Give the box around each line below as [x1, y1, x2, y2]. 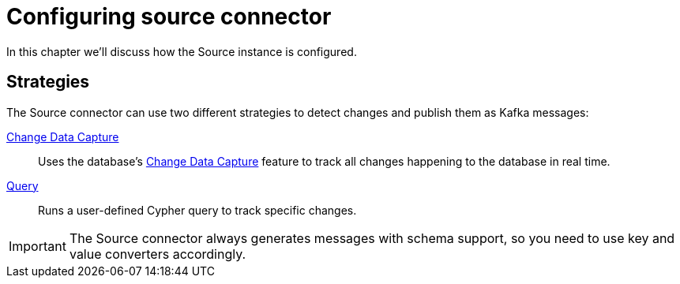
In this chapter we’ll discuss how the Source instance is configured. [6, 44, 357, 58]
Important [9, 237, 66, 254]
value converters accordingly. [69, 245, 246, 262]
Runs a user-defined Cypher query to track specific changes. [38, 203, 357, 217]
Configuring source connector [6, 3, 332, 30]
